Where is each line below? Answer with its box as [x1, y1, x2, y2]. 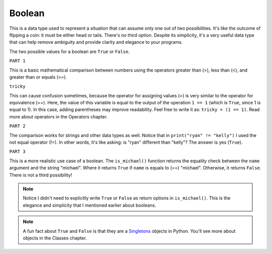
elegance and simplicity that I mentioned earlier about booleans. [23, 202, 156, 208]
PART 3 [9, 149, 26, 155]
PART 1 [9, 58, 26, 64]
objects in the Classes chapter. [23, 235, 87, 241]
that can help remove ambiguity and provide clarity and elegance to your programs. [9, 39, 183, 45]
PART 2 [9, 123, 26, 129]
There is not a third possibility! [9, 172, 73, 178]
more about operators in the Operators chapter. [9, 113, 108, 119]
